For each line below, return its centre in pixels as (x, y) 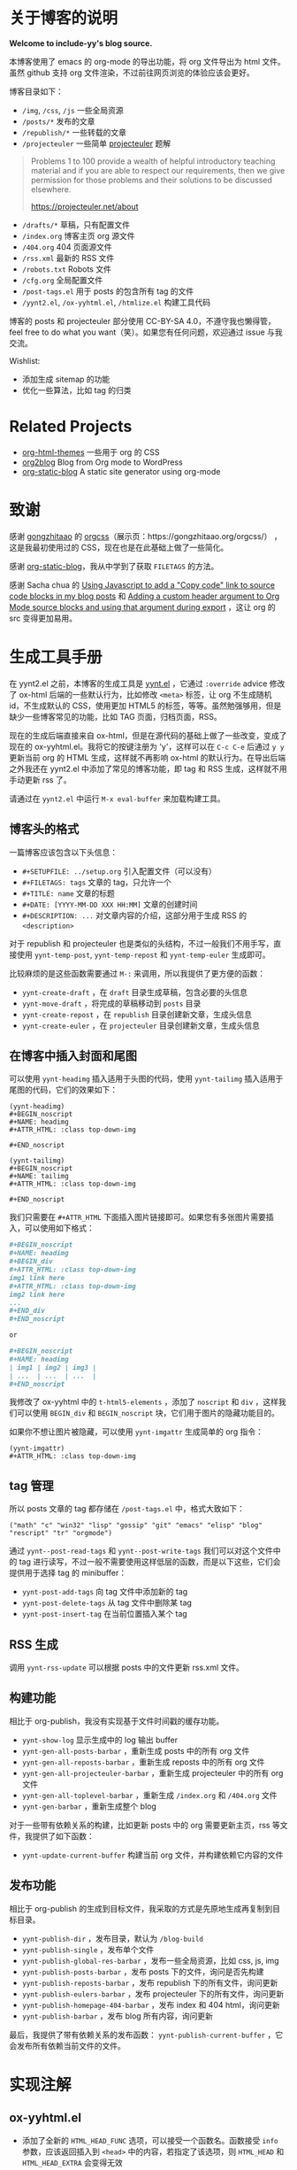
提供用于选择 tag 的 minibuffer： (68, 1573)
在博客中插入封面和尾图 (73, 1056)
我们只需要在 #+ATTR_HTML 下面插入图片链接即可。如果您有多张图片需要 (138, 1217)
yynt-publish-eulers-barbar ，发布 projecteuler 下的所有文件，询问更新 (153, 1994)
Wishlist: (25, 360)
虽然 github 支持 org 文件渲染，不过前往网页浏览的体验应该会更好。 (132, 73)
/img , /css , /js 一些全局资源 (72, 110)
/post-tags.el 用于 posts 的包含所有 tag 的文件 (108, 291)
